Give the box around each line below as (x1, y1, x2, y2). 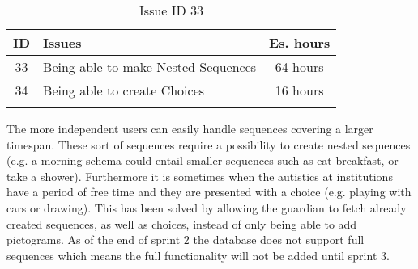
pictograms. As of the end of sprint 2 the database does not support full (6, 231, 365, 248)
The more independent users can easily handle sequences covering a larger (6, 120, 373, 137)
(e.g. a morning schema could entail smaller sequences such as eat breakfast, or (6, 152, 399, 169)
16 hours (275, 81, 324, 99)
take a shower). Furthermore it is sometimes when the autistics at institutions (6, 167, 393, 184)
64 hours (275, 57, 324, 76)
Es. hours (269, 33, 331, 52)
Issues (43, 33, 82, 52)
